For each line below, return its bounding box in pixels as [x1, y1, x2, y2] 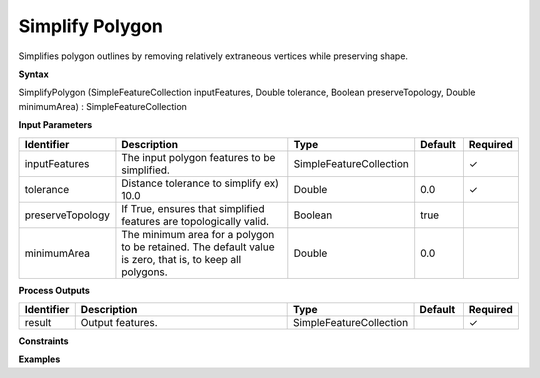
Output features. [80, 315, 159, 329]
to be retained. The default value [121, 240, 275, 254]
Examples [18, 353, 61, 365]
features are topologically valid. [121, 214, 270, 228]
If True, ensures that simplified [121, 201, 265, 215]
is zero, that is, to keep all [121, 252, 242, 266]
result [24, 315, 52, 329]
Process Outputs [18, 284, 90, 296]
